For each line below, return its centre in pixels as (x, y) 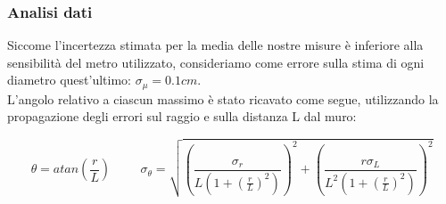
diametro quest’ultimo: (69, 80)
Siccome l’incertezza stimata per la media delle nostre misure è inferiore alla (215, 45)
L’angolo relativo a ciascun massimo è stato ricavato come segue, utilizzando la (223, 98)
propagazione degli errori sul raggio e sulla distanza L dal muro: (182, 116)
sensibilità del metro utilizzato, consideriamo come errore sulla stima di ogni (216, 62)
